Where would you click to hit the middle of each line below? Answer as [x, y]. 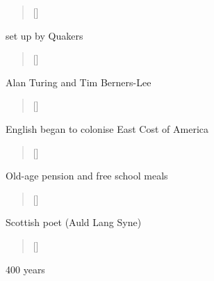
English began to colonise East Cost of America [107, 128]
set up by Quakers [44, 35]
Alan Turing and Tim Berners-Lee [79, 82]
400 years [25, 269]
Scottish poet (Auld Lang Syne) [74, 222]
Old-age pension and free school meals [87, 176]
